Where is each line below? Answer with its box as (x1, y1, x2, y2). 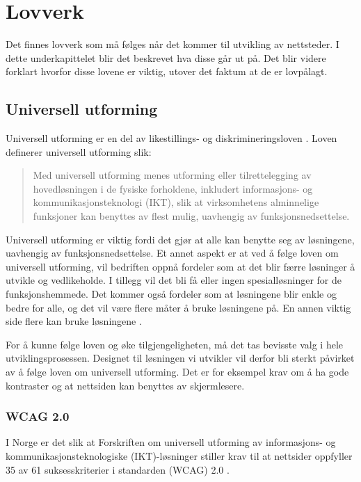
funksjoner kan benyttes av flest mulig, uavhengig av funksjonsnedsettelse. (33, 209, 350, 223)
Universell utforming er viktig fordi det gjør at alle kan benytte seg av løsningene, (6, 232, 355, 246)
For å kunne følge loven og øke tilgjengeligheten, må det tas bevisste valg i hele (6, 337, 343, 351)
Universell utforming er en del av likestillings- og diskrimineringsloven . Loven (6, 131, 337, 145)
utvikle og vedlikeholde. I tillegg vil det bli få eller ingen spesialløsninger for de (6, 273, 342, 287)
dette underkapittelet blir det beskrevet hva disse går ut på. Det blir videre (6, 50, 326, 65)
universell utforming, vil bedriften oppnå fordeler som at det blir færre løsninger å (6, 259, 355, 273)
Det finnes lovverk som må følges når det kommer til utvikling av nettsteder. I (6, 37, 339, 51)
